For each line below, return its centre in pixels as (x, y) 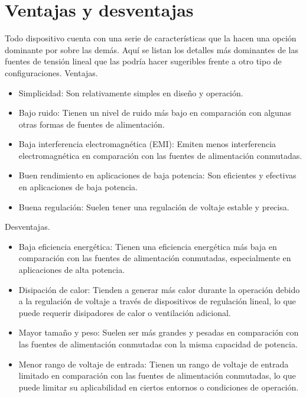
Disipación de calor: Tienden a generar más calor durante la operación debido (159, 289)
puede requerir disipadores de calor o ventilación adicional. (125, 312)
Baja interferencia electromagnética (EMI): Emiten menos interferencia (147, 144)
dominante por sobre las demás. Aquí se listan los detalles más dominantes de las (152, 49)
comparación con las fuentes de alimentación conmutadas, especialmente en (155, 258)
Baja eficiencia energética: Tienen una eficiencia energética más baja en (148, 246)
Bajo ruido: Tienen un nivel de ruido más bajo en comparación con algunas (155, 113)
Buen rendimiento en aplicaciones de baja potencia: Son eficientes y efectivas (157, 175)
